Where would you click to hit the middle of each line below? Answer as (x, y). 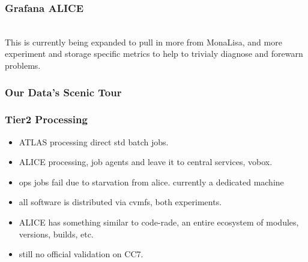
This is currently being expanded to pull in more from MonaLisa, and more (143, 42)
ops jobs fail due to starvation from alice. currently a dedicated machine (151, 182)
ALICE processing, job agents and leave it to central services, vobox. (146, 162)
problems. (23, 65)
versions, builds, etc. (56, 234)
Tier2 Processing (46, 119)
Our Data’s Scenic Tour (63, 92)
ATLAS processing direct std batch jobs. (94, 141)
